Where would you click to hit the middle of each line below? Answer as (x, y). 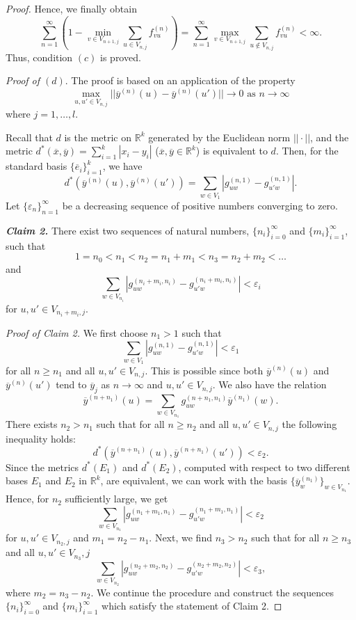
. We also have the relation (269, 384)
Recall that (29, 137)
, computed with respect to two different (264, 467)
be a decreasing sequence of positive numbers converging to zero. (200, 205)
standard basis (37, 166)
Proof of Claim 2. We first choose (77, 332)
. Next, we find (180, 538)
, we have (122, 166)
